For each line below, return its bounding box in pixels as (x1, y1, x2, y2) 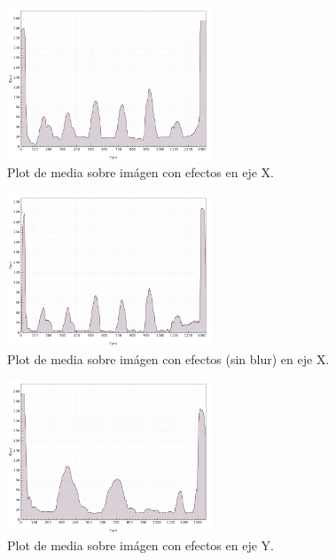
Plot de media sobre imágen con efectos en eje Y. (7, 536, 274, 555)
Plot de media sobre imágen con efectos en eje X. (7, 163, 274, 182)
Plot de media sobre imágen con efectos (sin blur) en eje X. (7, 349, 330, 368)
